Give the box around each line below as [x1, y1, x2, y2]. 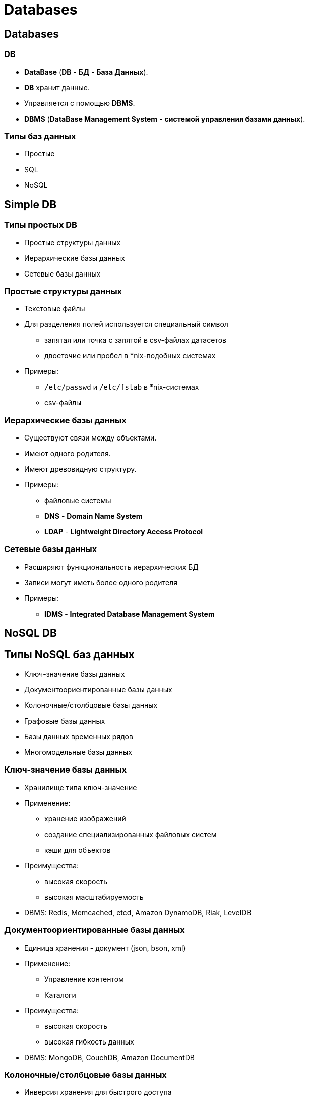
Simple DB [4, 198, 57, 211]
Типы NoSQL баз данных [4, 648, 135, 661]
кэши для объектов [44, 845, 111, 854]
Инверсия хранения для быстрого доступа [24, 1088, 172, 1097]
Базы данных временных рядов [24, 732, 133, 741]
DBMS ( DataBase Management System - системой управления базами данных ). [24, 114, 305, 123]
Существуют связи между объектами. [24, 433, 157, 443]
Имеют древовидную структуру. [24, 465, 137, 474]
